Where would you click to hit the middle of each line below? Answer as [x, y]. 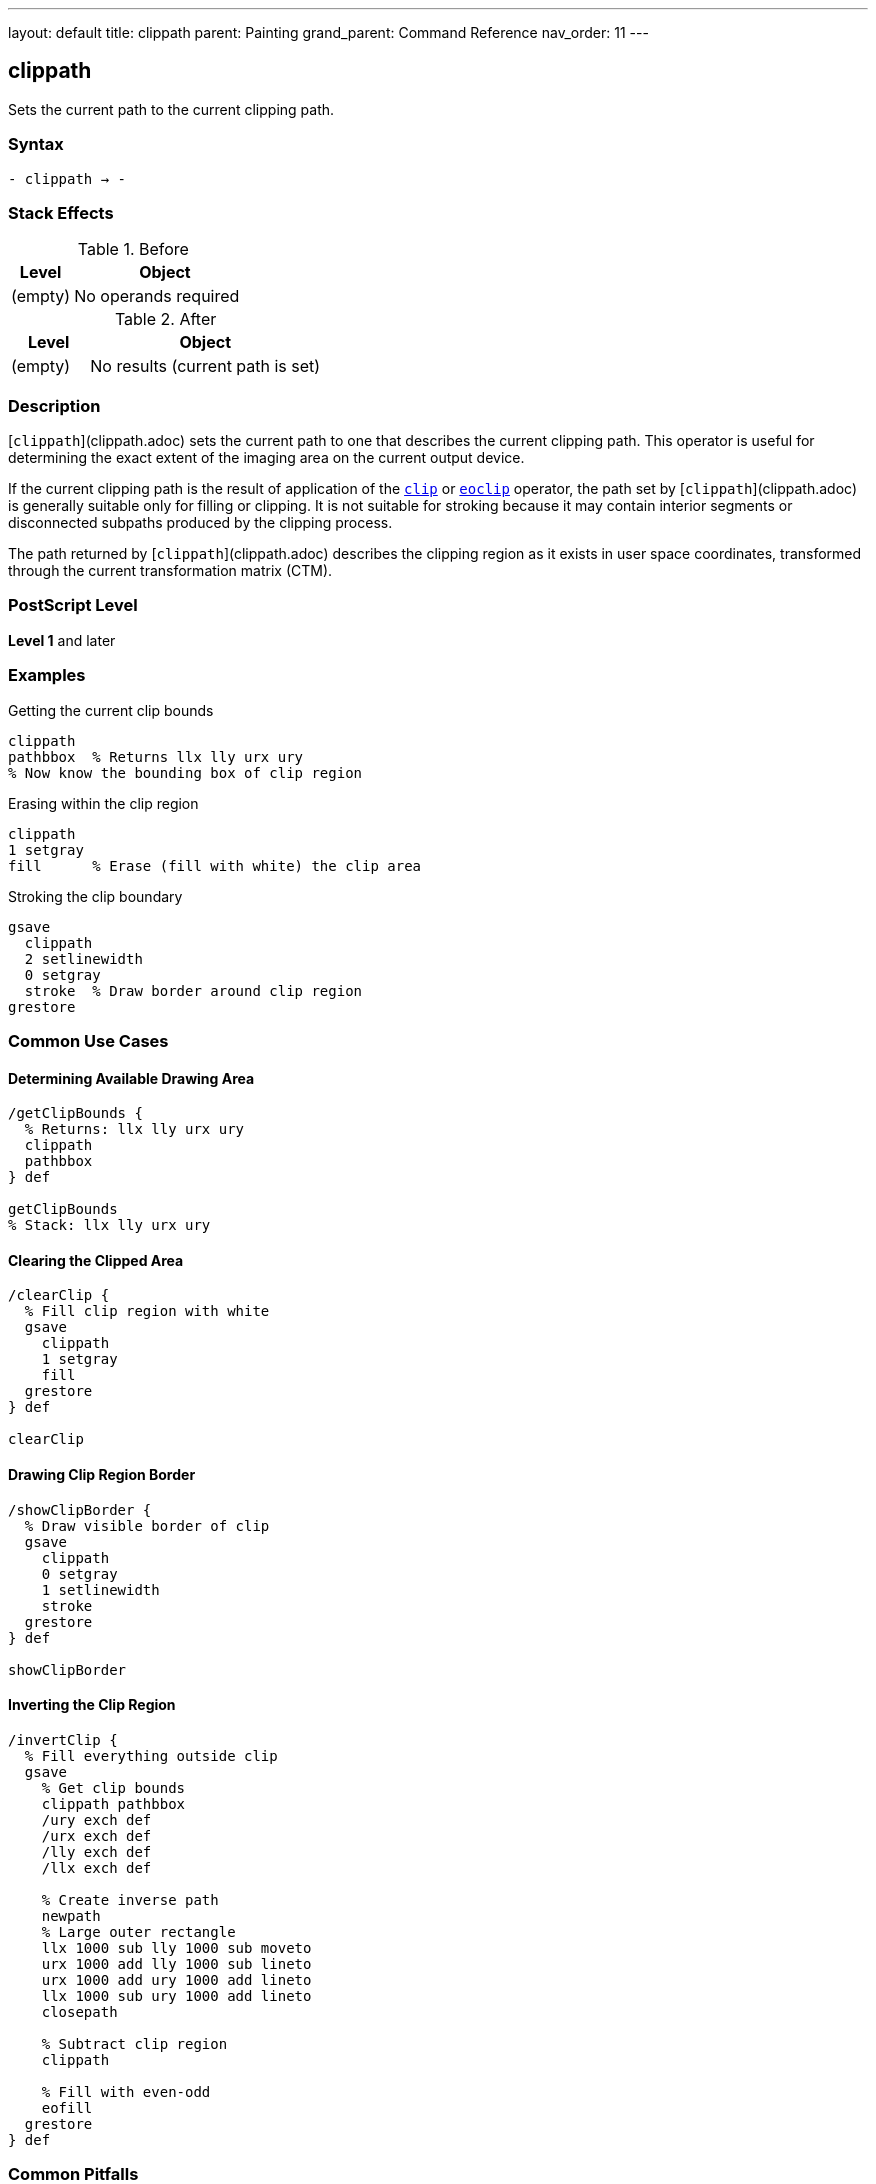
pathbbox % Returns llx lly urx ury [156, 756]
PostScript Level [73, 605]
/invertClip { [63, 1739]
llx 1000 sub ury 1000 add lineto [176, 1995]
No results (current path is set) [205, 366]
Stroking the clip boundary [95, 896]
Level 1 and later [62, 640]
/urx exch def [96, 1835]
